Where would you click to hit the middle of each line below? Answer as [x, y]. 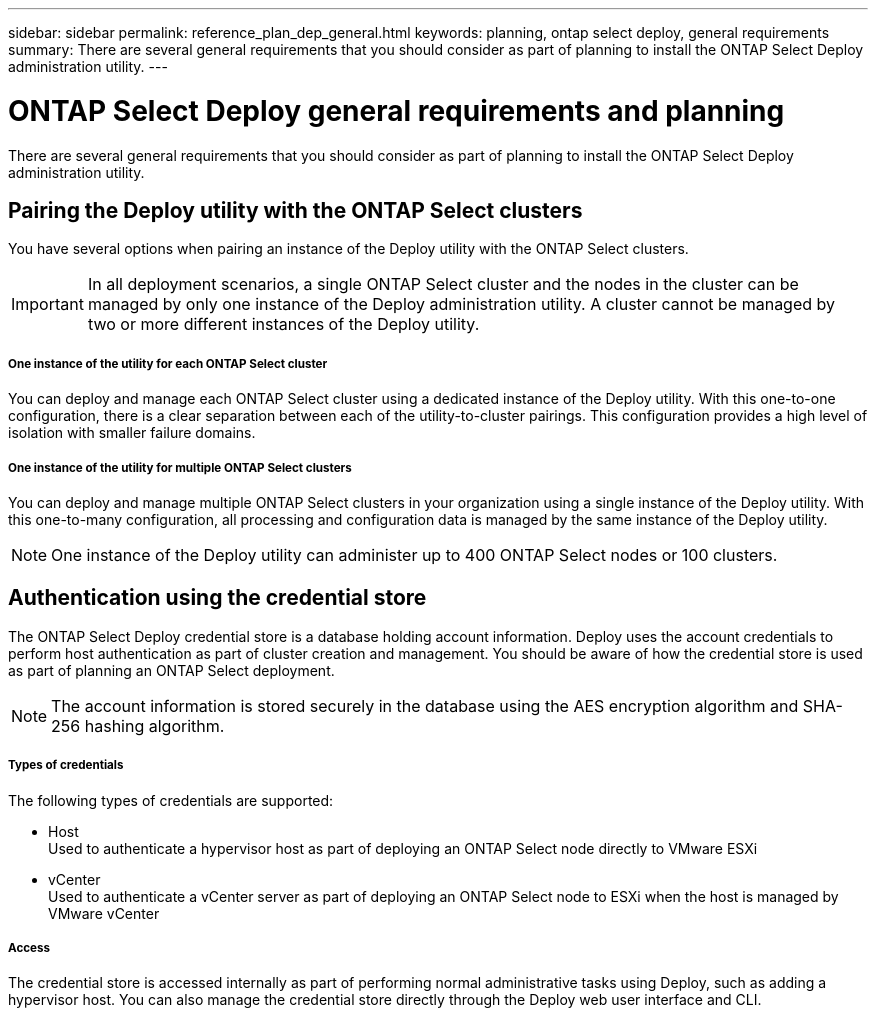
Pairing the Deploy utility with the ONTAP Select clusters [295, 210]
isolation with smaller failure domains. [132, 433]
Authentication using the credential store [217, 598]
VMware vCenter [104, 913]
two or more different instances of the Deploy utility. [283, 324]
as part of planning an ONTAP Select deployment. [171, 670]
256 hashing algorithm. [138, 725]
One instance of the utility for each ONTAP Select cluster [168, 363]
